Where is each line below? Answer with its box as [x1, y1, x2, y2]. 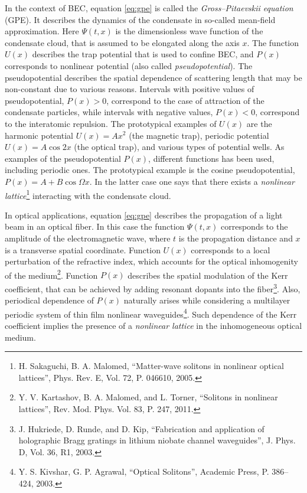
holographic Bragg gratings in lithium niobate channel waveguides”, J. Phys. [18, 434, 296, 446]
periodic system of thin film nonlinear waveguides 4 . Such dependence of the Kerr [5, 306, 297, 320]
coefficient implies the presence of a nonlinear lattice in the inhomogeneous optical [5, 319, 302, 332]
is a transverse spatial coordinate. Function [5, 243, 161, 256]
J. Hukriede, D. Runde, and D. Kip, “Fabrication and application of [18, 422, 264, 435]
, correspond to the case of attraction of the [106, 94, 264, 106]
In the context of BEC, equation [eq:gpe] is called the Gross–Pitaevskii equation [5, 2, 293, 14]
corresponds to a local [191, 243, 270, 256]
